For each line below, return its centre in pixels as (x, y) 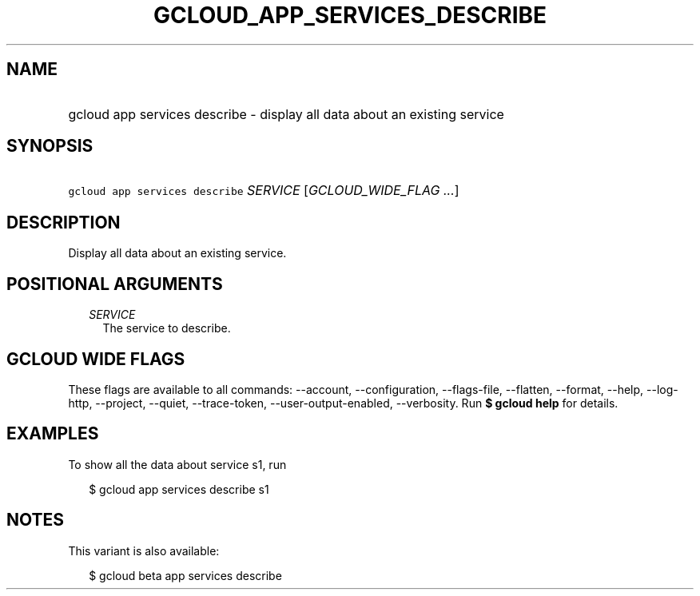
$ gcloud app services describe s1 (179, 489)
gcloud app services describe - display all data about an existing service (286, 114)
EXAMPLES (53, 434)
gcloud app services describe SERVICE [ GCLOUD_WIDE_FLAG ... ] (264, 191)
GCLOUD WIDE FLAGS (96, 359)
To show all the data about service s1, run (177, 464)
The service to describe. (167, 328)
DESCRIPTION (64, 222)
